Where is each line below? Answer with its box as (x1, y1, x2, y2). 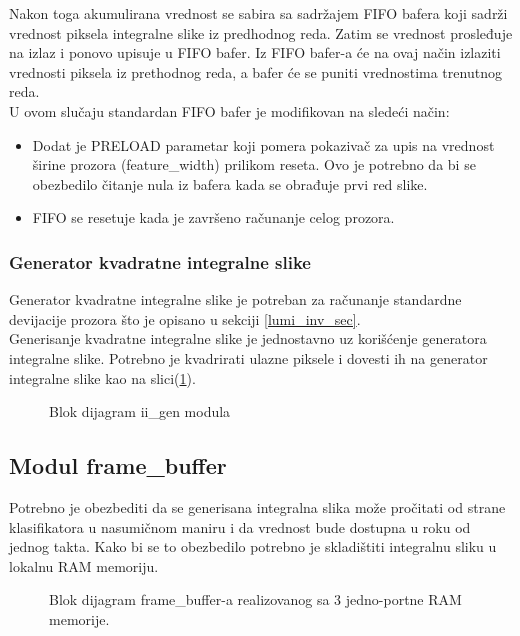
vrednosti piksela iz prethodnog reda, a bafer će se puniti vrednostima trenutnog (9, 61, 502, 82)
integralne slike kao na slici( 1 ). (9, 367, 196, 388)
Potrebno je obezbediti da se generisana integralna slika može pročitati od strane (9, 496, 506, 517)
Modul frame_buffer (9, 450, 227, 481)
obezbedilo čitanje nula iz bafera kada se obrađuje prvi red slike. (32, 173, 428, 194)
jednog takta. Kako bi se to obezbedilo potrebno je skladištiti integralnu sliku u (9, 536, 497, 557)
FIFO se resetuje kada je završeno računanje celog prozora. (32, 207, 395, 228)
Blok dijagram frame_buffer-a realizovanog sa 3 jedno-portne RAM (49, 589, 462, 610)
